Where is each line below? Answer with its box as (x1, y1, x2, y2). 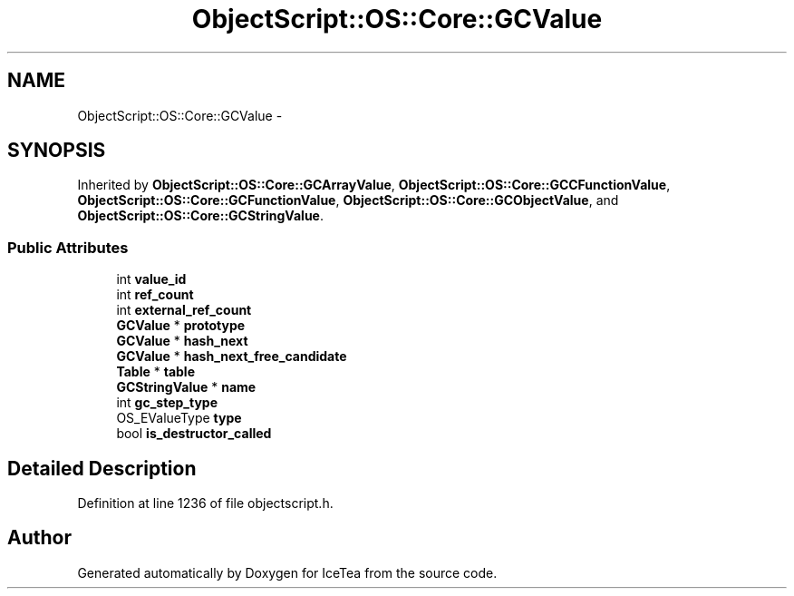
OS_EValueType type (116, 410, 242, 426)
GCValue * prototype (116, 318, 246, 334)
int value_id (116, 271, 187, 288)
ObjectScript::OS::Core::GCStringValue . (77, 208, 324, 224)
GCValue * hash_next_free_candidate (116, 348, 347, 365)
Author (7, 526, 72, 550)
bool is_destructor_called (116, 425, 272, 442)
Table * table (116, 364, 195, 380)
